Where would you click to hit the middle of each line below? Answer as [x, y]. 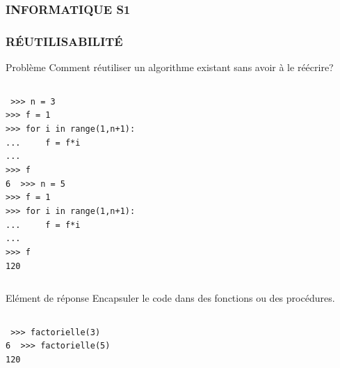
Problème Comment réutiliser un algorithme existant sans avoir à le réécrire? [170, 67]
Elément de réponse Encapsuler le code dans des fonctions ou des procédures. [170, 298]
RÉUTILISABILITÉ [64, 41]
